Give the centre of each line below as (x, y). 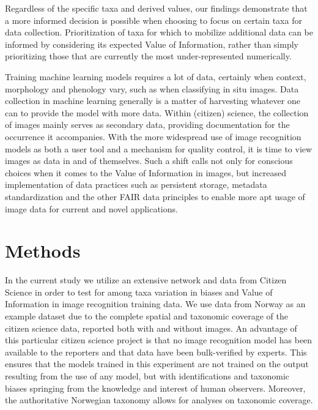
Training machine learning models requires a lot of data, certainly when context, (156, 76)
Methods (43, 251)
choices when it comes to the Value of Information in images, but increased (146, 172)
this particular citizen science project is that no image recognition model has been (159, 340)
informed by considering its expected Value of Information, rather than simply (152, 44)
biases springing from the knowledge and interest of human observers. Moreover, (155, 388)
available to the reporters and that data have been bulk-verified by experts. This (156, 352)
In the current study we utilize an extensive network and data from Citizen (146, 280)
